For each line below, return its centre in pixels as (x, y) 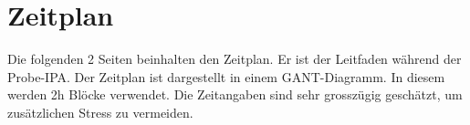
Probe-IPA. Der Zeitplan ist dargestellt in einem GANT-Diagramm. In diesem (226, 76)
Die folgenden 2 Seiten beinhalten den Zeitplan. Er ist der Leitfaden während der (235, 59)
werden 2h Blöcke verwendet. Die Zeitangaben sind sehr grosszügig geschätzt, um (235, 94)
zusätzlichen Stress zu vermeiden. (100, 112)
